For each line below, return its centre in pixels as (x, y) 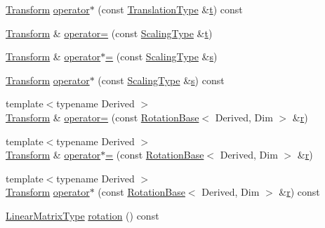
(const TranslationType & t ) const (170, 9)
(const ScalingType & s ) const (161, 80)
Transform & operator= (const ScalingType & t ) (109, 33)
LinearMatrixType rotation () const (82, 215)
